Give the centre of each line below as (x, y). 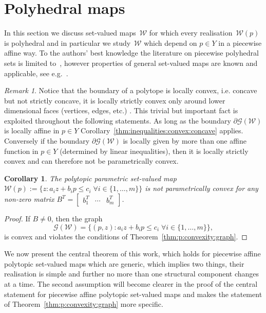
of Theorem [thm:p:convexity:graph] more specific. (84, 304)
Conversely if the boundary (47, 141)
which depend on (170, 42)
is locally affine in (32, 131)
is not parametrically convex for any (202, 188)
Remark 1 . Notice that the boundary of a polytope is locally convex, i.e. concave (131, 90)
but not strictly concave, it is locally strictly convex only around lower (115, 100)
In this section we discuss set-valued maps (70, 33)
